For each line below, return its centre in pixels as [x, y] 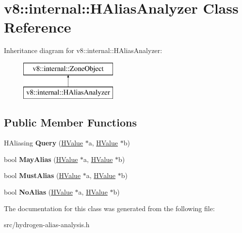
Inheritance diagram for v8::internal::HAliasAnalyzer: [83, 50]
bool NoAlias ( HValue [38, 192]
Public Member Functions [70, 122]
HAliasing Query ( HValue [44, 143]
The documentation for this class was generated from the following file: [109, 208]
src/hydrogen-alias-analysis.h [47, 224]
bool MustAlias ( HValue [42, 175]
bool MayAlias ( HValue [41, 159]
